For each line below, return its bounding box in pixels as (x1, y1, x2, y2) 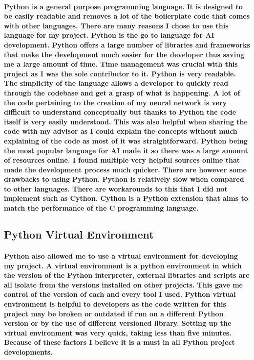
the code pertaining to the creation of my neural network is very (4, 97, 227, 107)
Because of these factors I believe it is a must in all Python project (4, 337, 235, 347)
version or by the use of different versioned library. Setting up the (4, 318, 232, 328)
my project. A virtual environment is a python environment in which (4, 260, 242, 270)
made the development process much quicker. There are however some (4, 164, 247, 174)
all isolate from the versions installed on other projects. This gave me (4, 279, 243, 289)
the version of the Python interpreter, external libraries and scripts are (4, 270, 250, 280)
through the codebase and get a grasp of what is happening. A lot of (4, 87, 240, 97)
